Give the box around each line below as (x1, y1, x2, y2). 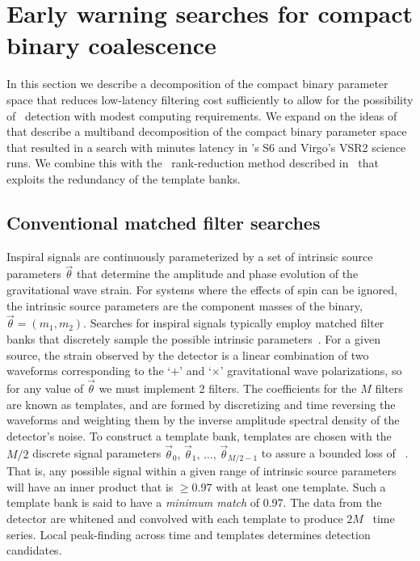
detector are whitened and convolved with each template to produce (6, 509, 343, 526)
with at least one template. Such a (216, 478, 386, 495)
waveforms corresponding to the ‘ (6, 362, 171, 379)
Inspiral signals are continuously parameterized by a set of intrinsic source (6, 247, 373, 264)
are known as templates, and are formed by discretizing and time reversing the (6, 395, 396, 412)
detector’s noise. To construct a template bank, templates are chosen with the (6, 427, 392, 444)
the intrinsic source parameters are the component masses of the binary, (6, 297, 363, 314)
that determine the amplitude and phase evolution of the (76, 265, 359, 282)
